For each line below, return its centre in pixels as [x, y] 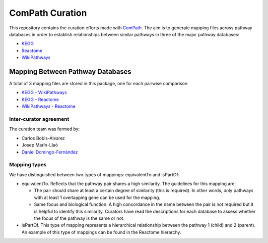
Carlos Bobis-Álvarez [43, 138]
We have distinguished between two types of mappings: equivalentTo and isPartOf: [94, 174]
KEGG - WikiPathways [44, 93]
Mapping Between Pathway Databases [70, 72]
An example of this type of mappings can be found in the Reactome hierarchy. [101, 232]
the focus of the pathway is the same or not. [79, 218]
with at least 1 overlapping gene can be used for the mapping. [97, 197]
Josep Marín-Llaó [40, 145]
